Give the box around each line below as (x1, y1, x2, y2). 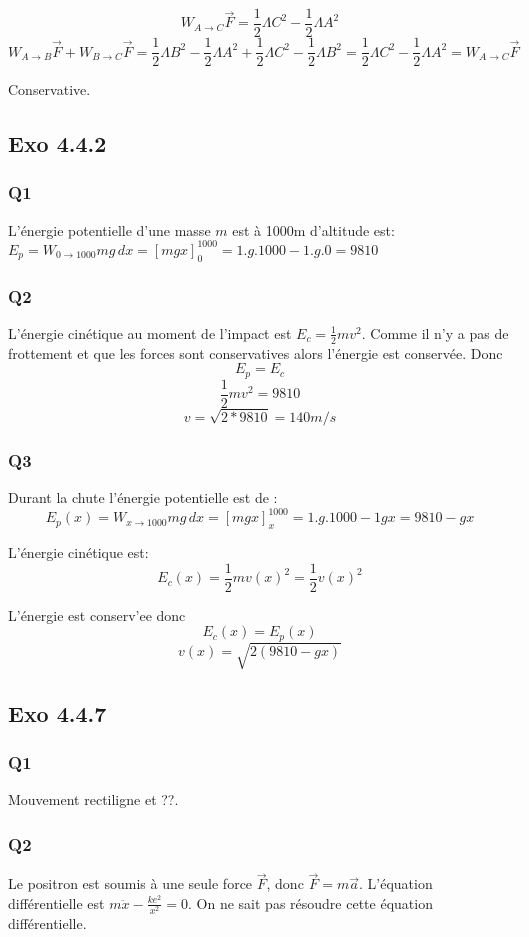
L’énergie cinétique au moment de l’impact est (8, 322, 292, 343)
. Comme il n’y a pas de (361, 322, 509, 343)
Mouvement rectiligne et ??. (8, 789, 179, 810)
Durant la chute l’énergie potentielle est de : (8, 487, 278, 508)
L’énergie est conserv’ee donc (8, 604, 186, 625)
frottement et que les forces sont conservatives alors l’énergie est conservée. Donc (8, 342, 503, 363)
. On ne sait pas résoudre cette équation (188, 892, 433, 913)
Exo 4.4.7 (8, 697, 107, 728)
